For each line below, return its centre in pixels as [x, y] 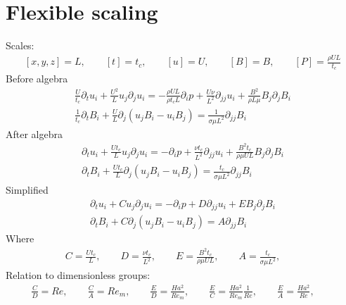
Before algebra [37, 79]
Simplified [27, 190]
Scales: [20, 45]
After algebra [34, 133]
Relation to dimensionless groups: [78, 275]
